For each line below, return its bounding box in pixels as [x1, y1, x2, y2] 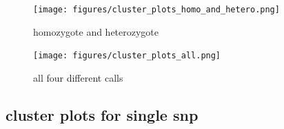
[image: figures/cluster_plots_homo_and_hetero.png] [33, 5, 280, 14]
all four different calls [33, 70, 123, 84]
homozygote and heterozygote [33, 24, 159, 38]
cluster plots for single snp [6, 104, 199, 125]
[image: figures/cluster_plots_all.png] [33, 51, 221, 61]
